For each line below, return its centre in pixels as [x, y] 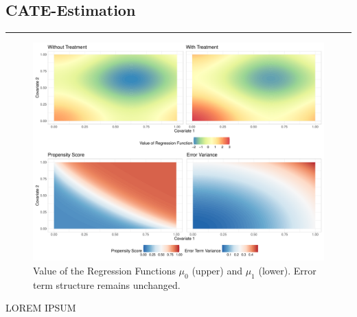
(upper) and [217, 270]
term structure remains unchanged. [107, 284]
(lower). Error [287, 270]
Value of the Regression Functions [104, 270]
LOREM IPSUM [41, 308]
